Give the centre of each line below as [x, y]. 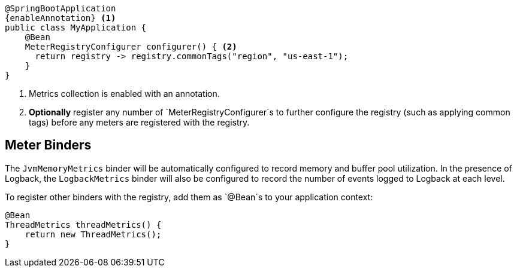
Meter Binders [48, 145]
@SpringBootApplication [61, 8]
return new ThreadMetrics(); [93, 234]
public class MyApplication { [76, 27]
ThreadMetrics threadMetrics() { [83, 224]
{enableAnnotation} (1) [61, 18]
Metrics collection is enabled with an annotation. [124, 94]
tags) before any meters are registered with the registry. [139, 122]
